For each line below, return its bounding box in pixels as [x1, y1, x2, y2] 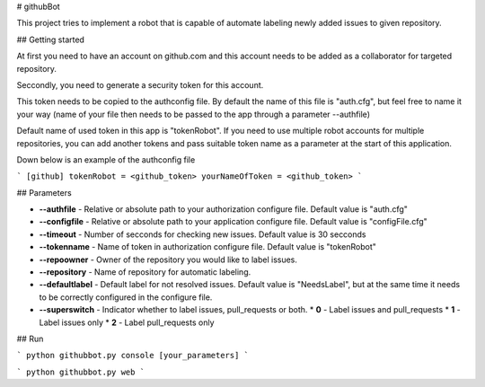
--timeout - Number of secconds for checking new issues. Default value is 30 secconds [39, 229, 366, 240]
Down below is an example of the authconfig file [16, 154, 196, 165]
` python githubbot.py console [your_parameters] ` [16, 350, 250, 361]
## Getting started [16, 34, 85, 45]
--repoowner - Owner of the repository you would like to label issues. [39, 254, 298, 265]
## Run [16, 333, 44, 344]
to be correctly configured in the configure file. [39, 292, 213, 303]
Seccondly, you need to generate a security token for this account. [16, 79, 264, 90]
